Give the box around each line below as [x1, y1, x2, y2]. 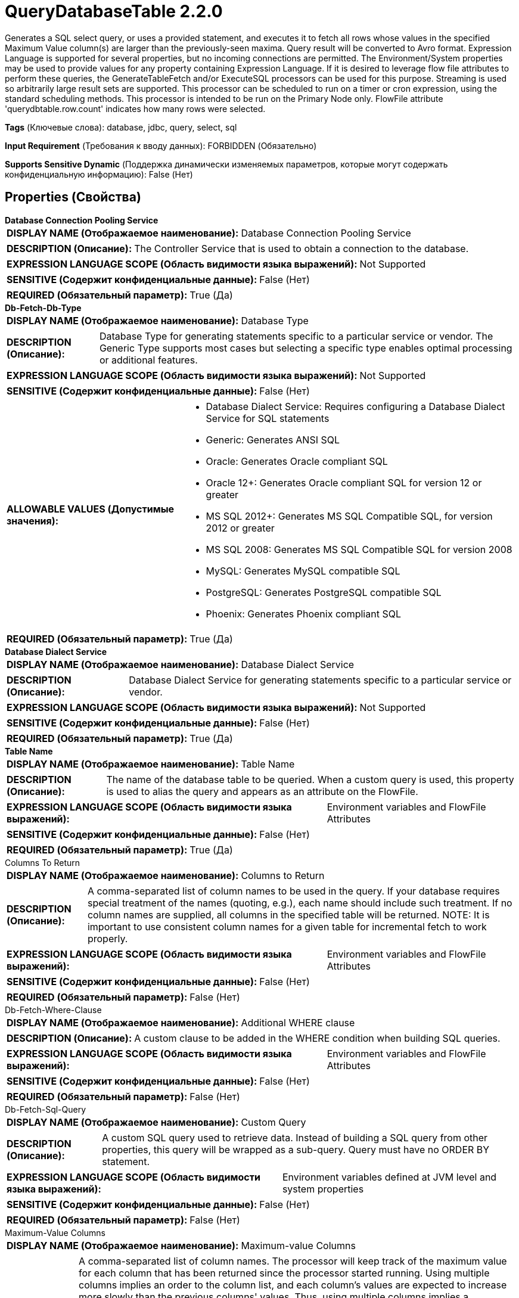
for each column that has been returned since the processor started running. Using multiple [79, 1266, 490, 1279]
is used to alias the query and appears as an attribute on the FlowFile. [106, 785, 418, 797]
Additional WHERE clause [241, 1016, 355, 1029]
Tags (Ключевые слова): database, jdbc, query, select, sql [5, 122, 237, 132]
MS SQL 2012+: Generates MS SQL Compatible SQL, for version [206, 510, 493, 522]
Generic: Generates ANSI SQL [206, 433, 340, 446]
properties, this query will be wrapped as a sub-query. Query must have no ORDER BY [102, 1143, 490, 1156]
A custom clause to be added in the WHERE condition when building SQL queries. [134, 1032, 501, 1044]
